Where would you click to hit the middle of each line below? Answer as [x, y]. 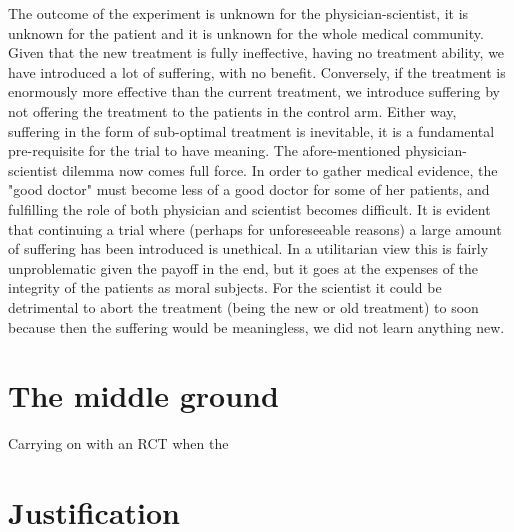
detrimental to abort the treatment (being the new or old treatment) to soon [243, 306]
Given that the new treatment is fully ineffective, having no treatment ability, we [256, 52]
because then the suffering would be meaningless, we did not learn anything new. [256, 326]
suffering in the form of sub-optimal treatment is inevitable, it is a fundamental [251, 130]
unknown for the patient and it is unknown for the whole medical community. [246, 32]
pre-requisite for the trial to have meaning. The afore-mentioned [204, 150]
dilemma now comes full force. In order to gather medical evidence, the [280, 169]
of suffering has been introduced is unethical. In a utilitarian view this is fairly [248, 248]
